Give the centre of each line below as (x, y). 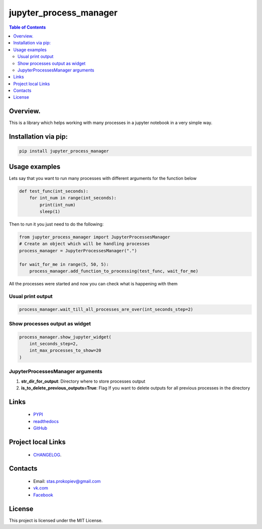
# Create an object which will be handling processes (84, 244)
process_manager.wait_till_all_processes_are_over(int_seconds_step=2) (106, 309)
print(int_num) (58, 205)
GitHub (40, 428)
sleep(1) (50, 212)
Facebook (43, 495)
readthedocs (46, 421)
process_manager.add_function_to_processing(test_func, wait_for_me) (114, 271)
